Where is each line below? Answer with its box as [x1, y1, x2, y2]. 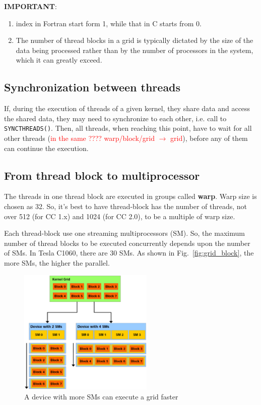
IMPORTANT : [4, 1, 57, 11]
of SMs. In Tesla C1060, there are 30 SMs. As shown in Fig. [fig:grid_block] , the [4, 247, 254, 258]
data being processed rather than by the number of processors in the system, [16, 44, 253, 55]
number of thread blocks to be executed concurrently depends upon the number [4, 237, 250, 248]
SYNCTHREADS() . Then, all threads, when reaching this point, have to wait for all [4, 123, 252, 133]
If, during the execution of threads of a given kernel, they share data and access [4, 103, 250, 114]
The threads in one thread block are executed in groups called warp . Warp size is [4, 191, 257, 201]
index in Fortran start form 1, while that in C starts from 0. [16, 18, 202, 28]
